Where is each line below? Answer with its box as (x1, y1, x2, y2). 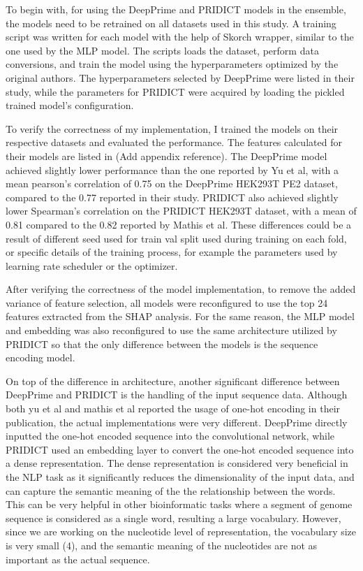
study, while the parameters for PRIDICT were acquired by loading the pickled (6, 84, 345, 99)
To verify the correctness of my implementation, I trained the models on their (6, 121, 339, 136)
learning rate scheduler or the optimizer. (6, 258, 178, 273)
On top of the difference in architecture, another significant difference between (6, 373, 340, 388)
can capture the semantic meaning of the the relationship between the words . (6, 483, 336, 498)
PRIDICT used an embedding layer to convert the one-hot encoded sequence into (6, 442, 354, 456)
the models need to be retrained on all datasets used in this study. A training (6, 15, 336, 30)
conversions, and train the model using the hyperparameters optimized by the (6, 57, 339, 71)
